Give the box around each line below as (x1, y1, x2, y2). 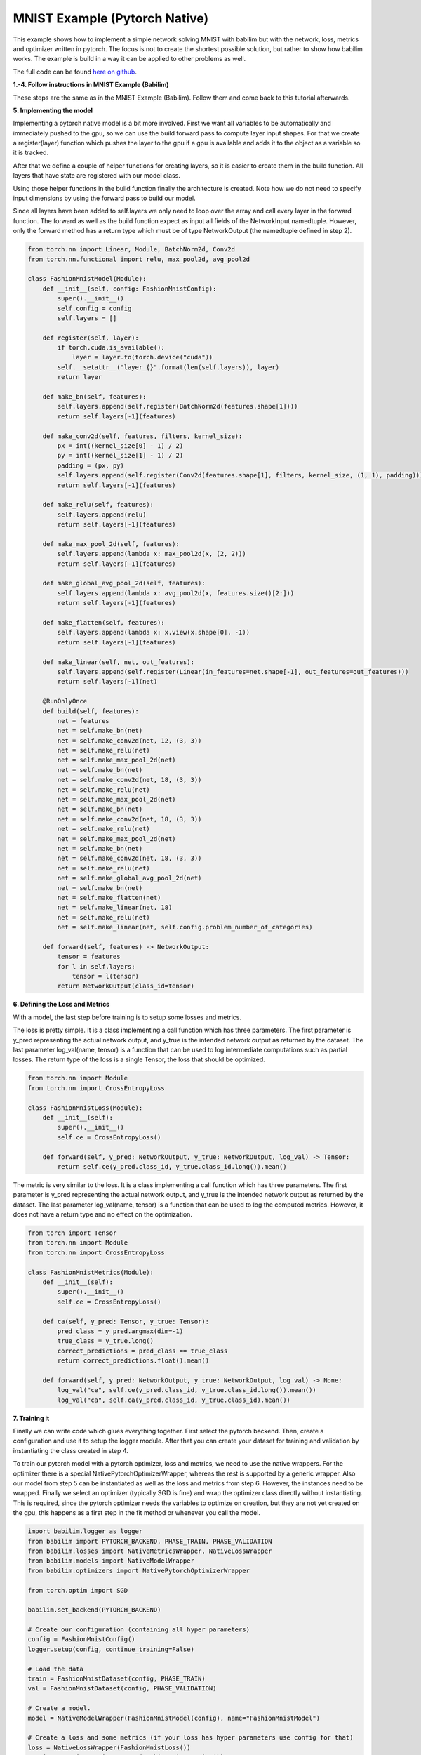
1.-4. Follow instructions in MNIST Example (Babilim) (13, 81, 169, 89)
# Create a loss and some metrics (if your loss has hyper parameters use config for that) (27, 1734, 354, 1742)
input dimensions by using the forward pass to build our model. (13, 194, 196, 203)
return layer (57, 373, 102, 381)
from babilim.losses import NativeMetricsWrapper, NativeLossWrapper (27, 1547, 272, 1555)
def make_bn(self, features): (42, 393, 147, 401)
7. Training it (13, 1414, 50, 1422)
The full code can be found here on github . (13, 67, 137, 76)
